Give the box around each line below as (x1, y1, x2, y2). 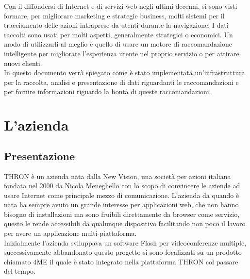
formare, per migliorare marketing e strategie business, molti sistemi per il (4, 10, 225, 20)
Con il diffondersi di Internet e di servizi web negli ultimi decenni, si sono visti (4, 1, 237, 11)
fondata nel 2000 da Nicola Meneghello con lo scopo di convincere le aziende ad (4, 181, 240, 191)
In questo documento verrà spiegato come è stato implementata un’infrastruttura (4, 67, 245, 78)
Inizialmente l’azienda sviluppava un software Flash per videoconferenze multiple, (4, 237, 247, 247)
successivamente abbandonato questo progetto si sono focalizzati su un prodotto (4, 247, 242, 257)
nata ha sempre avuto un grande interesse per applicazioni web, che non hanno (4, 199, 239, 210)
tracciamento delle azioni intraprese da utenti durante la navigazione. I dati (4, 20, 229, 30)
